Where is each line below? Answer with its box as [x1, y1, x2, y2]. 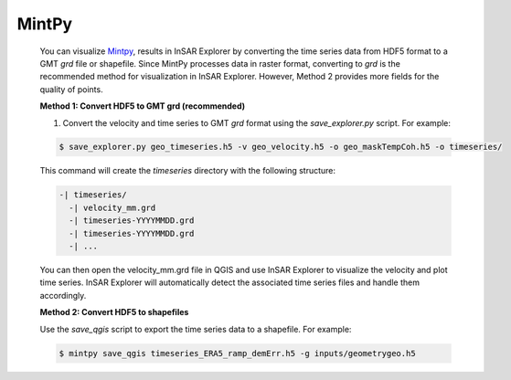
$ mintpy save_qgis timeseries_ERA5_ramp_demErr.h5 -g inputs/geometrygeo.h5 [59, 348, 416, 358]
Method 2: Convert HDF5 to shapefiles [39, 307, 189, 318]
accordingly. [39, 290, 87, 301]
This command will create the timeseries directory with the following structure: [39, 165, 336, 176]
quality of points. [39, 83, 104, 95]
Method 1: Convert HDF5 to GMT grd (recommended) [39, 100, 246, 111]
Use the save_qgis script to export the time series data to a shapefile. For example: [39, 323, 352, 334]
